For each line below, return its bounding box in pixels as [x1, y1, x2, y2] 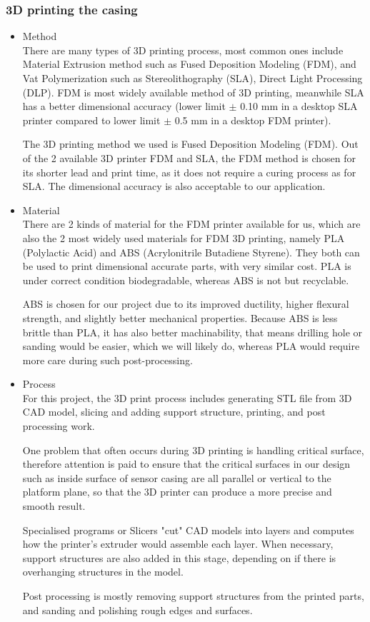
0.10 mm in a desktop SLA [240, 99, 358, 114]
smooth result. [22, 498, 86, 513]
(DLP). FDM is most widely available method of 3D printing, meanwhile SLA [22, 84, 364, 99]
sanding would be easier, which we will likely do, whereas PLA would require [22, 338, 360, 353]
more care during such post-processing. [22, 352, 193, 367]
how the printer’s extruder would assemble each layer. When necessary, [22, 536, 334, 551]
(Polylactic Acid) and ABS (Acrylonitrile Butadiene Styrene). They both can [22, 244, 360, 259]
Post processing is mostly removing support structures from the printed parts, [22, 588, 364, 603]
